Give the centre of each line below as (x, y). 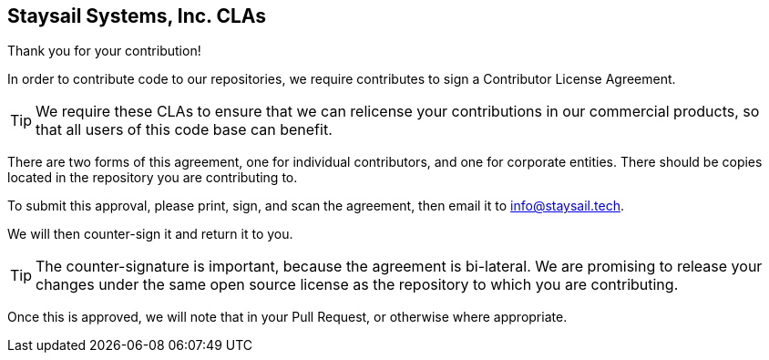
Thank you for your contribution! (104, 51)
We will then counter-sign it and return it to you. (150, 234)
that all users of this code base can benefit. (184, 130)
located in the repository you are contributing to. (153, 178)
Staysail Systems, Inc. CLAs (137, 16)
